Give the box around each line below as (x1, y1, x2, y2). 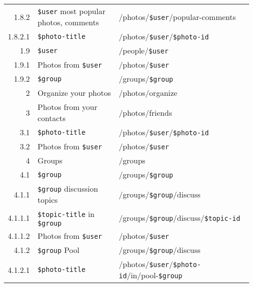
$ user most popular (37, 5, 106, 17)
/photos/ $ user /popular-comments (119, 11, 236, 22)
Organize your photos (37, 87, 111, 98)
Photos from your (37, 101, 97, 112)
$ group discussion (37, 183, 98, 194)
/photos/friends (119, 107, 172, 118)
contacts (37, 112, 66, 124)
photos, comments (37, 17, 99, 28)
